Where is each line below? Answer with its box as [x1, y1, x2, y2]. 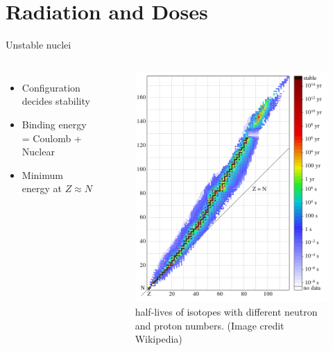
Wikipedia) [135, 332, 182, 346]
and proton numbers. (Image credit [135, 318, 284, 332]
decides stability [22, 94, 90, 108]
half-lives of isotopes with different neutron [135, 305, 318, 319]
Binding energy [22, 117, 87, 131]
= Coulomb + [22, 130, 82, 145]
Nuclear [22, 144, 55, 159]
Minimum [22, 167, 63, 182]
